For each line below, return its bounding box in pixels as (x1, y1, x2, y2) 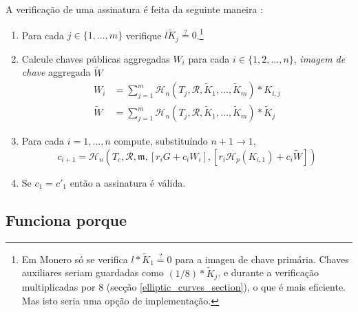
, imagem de (293, 51, 346, 65)
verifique (125, 28, 162, 42)
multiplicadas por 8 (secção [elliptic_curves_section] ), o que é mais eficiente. (21, 280, 346, 294)
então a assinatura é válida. (70, 175, 186, 189)
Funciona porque (6, 209, 127, 230)
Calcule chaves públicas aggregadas (21, 51, 170, 65)
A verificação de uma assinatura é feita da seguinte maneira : (6, 2, 264, 16)
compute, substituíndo (114, 134, 208, 148)
